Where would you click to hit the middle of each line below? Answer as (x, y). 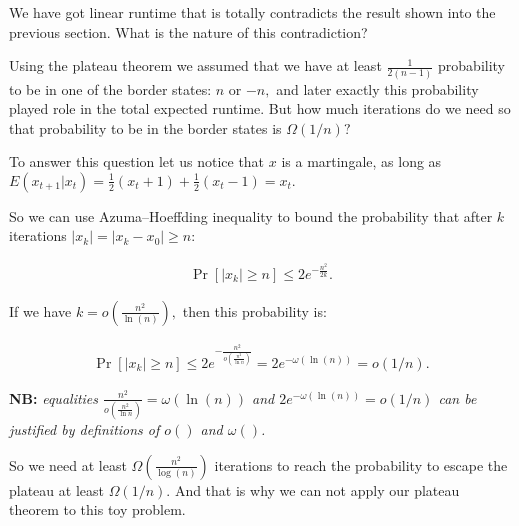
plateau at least (56, 489)
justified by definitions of (84, 428)
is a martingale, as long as (361, 161)
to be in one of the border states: (110, 88)
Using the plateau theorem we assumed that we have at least (195, 65)
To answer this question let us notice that (137, 161)
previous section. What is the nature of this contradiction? (188, 31)
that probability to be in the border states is (145, 127)
